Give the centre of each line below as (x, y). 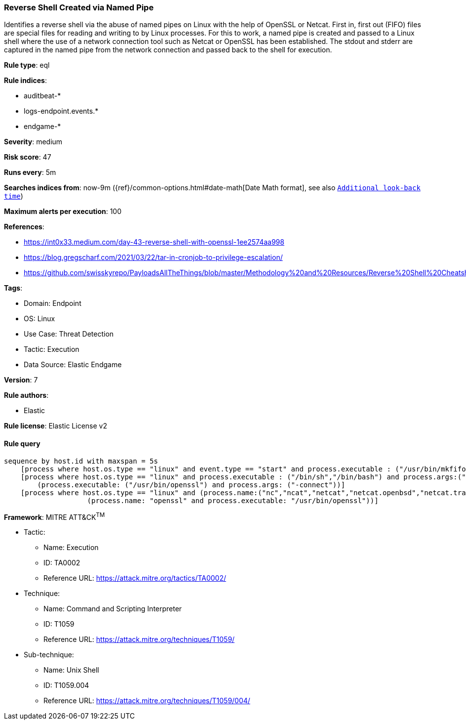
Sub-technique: (49, 655)
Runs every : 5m (30, 172)
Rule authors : (26, 395)
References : (24, 227)
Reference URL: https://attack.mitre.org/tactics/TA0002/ (135, 578)
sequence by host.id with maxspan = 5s (81, 461)
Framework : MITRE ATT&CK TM (55, 516)
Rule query (22, 443)
